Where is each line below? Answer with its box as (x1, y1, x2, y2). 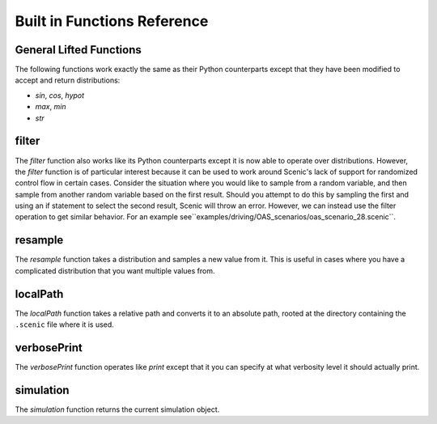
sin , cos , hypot (35, 90, 85, 100)
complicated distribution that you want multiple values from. (15, 265, 215, 275)
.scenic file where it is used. (15, 320, 115, 329)
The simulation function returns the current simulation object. (15, 405, 220, 414)
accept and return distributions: (15, 75, 121, 85)
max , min (35, 102, 66, 112)
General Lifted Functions (15, 43, 142, 57)
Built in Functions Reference (15, 12, 209, 30)
